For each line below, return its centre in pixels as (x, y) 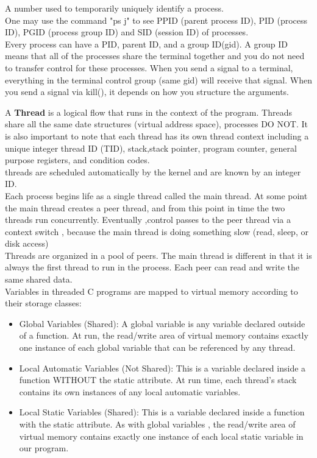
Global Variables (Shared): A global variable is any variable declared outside (162, 323)
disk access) (27, 243)
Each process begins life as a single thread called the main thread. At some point (156, 195)
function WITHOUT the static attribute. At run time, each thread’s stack (158, 380)
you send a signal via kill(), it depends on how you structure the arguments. (147, 92)
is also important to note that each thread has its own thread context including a (157, 136)
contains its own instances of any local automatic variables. (130, 391)
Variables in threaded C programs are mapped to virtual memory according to (151, 291)
